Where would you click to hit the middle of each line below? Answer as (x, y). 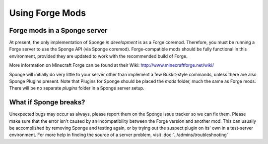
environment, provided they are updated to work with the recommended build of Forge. (99, 56)
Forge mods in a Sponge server (58, 30)
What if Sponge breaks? (47, 102)
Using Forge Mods (48, 13)
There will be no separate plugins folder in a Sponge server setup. (77, 88)
